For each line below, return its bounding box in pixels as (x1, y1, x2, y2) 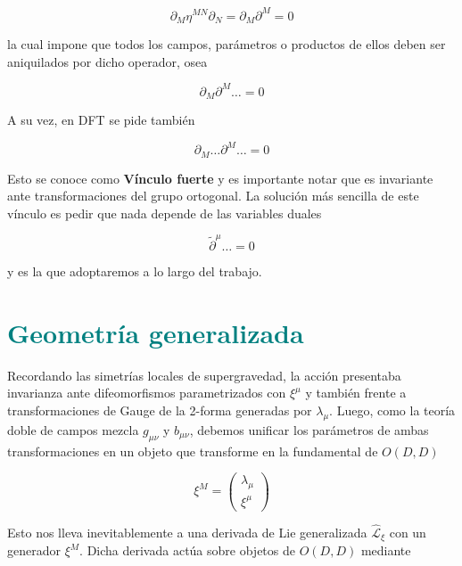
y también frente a (305, 383, 407, 402)
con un (389, 522, 426, 541)
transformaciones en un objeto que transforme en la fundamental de (7, 441, 378, 460)
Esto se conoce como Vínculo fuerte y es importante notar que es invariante (7, 168, 433, 187)
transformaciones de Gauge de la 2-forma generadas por (7, 401, 312, 420)
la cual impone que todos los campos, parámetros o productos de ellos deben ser (7, 34, 446, 53)
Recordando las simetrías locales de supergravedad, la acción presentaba (7, 365, 401, 384)
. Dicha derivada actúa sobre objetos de (79, 541, 295, 560)
